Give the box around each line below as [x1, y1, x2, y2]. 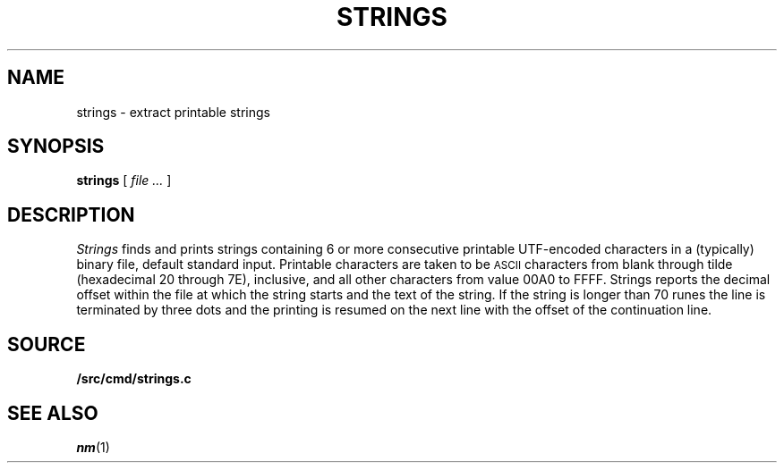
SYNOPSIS [7, 135, 105, 158]
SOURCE [7, 332, 86, 356]
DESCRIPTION [7, 203, 135, 226]
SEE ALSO [7, 401, 98, 424]
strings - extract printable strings [76, 104, 270, 120]
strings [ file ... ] [76, 172, 172, 189]
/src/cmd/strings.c [76, 371, 192, 387]
